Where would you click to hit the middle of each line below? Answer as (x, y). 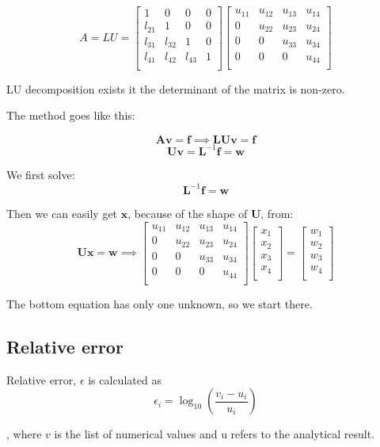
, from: (277, 214)
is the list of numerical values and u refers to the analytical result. (215, 434)
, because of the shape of (188, 214)
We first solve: (41, 175)
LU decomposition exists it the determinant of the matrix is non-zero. (176, 88)
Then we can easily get (62, 214)
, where (24, 434)
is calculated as (125, 379)
